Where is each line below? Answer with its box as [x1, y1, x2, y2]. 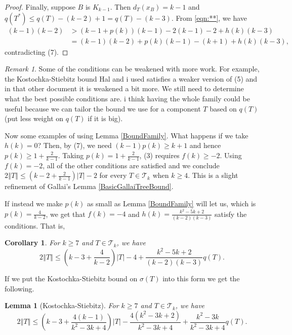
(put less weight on [5, 113, 64, 124]
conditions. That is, [5, 220, 65, 231]
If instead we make [5, 198, 63, 209]
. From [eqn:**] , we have [171, 12, 247, 23]
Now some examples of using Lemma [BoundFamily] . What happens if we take [5, 130, 248, 140]
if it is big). [88, 113, 123, 124]
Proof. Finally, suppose [5, 2, 75, 12]
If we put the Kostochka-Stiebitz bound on [5, 273, 138, 283]
